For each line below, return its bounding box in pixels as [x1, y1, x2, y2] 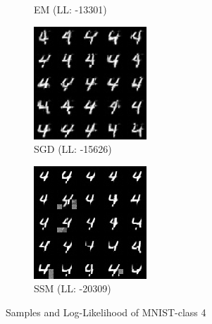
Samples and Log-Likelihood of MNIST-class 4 [6, 304, 206, 319]
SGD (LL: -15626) [34, 142, 112, 156]
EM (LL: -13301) [34, 2, 107, 16]
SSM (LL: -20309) [34, 281, 111, 296]
